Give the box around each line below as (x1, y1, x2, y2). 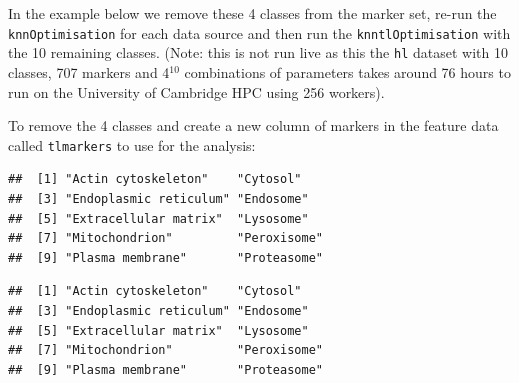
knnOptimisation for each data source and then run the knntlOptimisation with (8, 22, 511, 43)
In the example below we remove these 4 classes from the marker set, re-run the (8, 3, 497, 23)
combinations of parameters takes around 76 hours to (184, 61, 511, 82)
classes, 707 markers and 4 (8, 61, 170, 82)
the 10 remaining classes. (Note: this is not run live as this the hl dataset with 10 (8, 42, 508, 63)
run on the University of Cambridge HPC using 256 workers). (8, 81, 385, 102)
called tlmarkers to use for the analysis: (8, 134, 256, 155)
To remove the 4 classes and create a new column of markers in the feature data (8, 115, 499, 136)
